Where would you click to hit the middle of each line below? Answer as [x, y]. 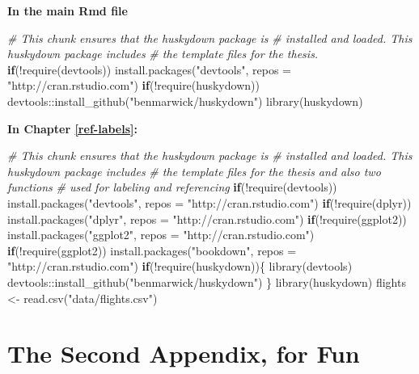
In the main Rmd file [68, 11]
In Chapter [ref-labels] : [72, 128]
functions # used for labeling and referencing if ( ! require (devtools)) [172, 187]
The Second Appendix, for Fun [184, 353]
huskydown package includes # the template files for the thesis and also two [194, 171]
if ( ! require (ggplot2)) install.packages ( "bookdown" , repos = [152, 250]
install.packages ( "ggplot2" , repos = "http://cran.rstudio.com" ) [161, 235]
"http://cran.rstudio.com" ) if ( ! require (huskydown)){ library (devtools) [180, 266]
